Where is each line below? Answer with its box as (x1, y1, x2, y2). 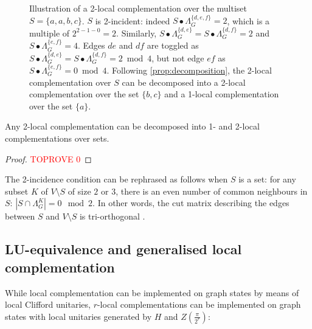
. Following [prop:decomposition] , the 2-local (106, 64, 272, 77)
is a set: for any (238, 173, 296, 185)
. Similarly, (116, 26, 157, 39)
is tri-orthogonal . (79, 210, 145, 223)
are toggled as (147, 39, 199, 52)
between (5, 210, 35, 223)
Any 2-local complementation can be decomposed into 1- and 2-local (5, 120, 260, 133)
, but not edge (151, 51, 204, 64)
